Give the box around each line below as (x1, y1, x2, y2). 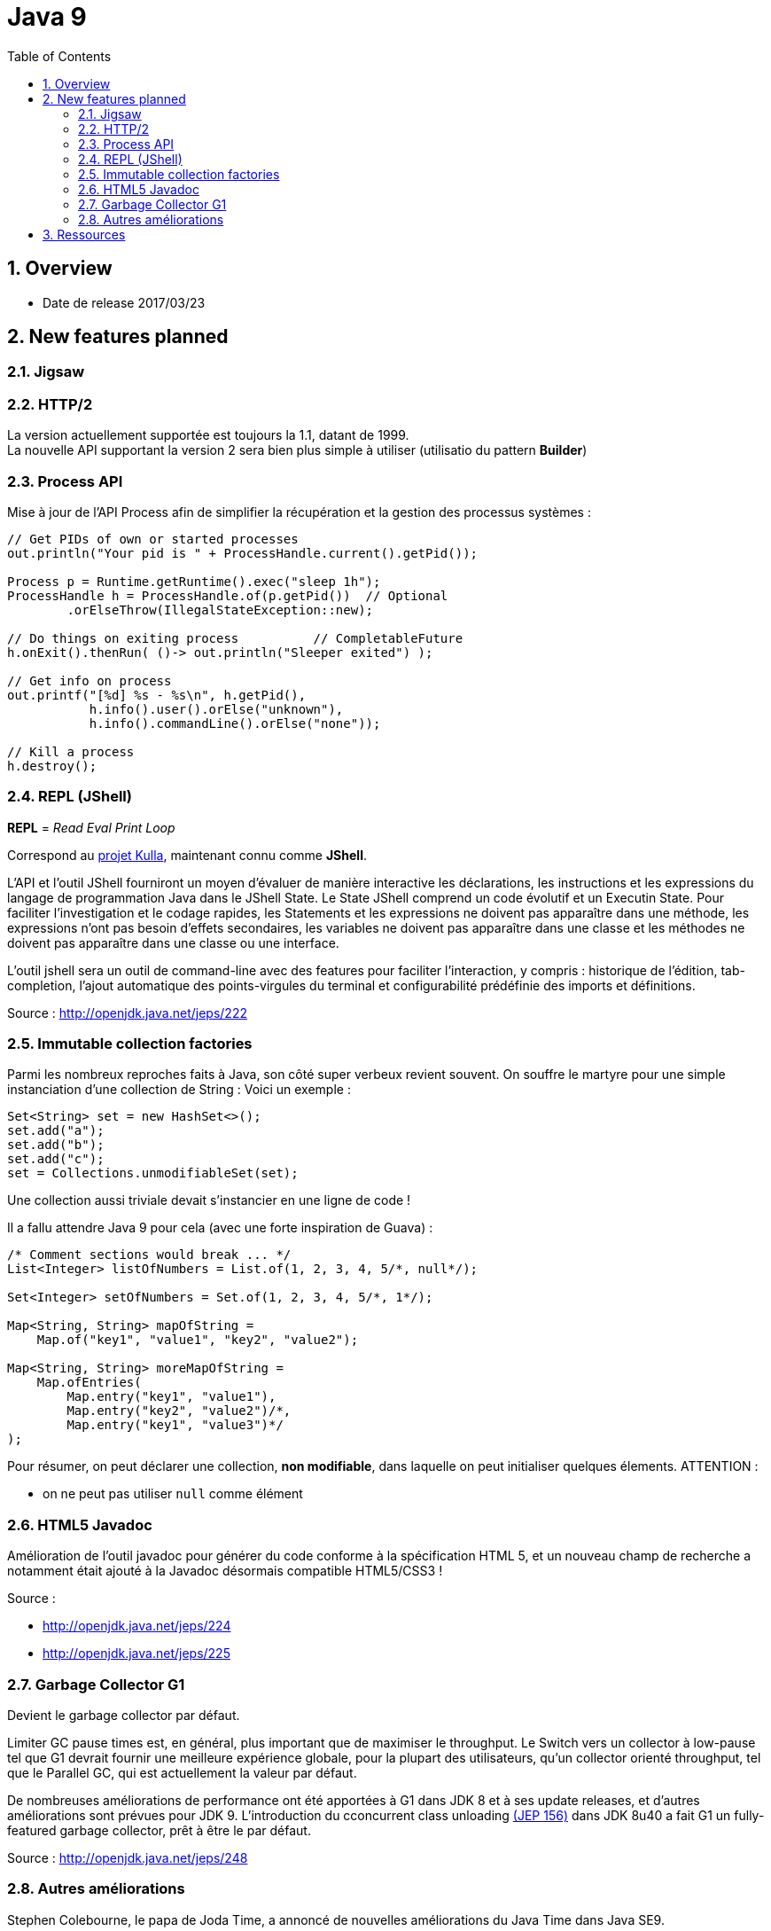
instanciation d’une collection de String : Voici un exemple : (7, 1082, 351, 1098)
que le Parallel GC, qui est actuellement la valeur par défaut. (7, 1764, 357, 1780)
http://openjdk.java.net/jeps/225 (43, 1646, 230, 1661)
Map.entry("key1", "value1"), (66, 1389, 276, 1404)
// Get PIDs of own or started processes (7, 531, 299, 546)
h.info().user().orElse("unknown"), (89, 701, 344, 716)
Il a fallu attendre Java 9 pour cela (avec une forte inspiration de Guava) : (7, 1220, 433, 1236)
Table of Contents (7, 48, 112, 64)
